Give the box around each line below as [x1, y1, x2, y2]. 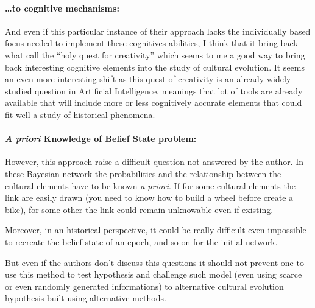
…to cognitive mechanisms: [5, 1, 119, 14]
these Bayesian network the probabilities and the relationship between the [5, 167, 281, 180]
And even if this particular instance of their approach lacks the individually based [5, 24, 311, 37]
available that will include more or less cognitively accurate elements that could [5, 96, 302, 109]
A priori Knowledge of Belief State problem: [5, 132, 197, 145]
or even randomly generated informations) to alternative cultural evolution [5, 279, 284, 292]
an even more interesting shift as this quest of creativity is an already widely [5, 72, 291, 85]
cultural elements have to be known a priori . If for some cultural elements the [5, 179, 296, 192]
